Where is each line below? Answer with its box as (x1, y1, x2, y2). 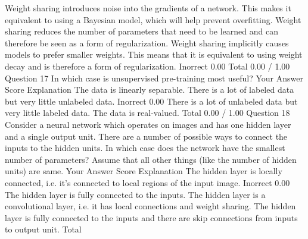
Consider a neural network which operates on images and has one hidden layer (5, 118, 291, 130)
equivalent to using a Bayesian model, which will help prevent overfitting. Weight (5, 13, 301, 26)
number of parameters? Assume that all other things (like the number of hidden (5, 153, 297, 165)
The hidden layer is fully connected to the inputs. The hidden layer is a (5, 188, 266, 200)
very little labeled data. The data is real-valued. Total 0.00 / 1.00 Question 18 (5, 106, 290, 119)
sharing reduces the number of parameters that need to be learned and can (5, 25, 278, 37)
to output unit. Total (5, 223, 82, 235)
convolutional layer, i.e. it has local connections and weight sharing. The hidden (5, 200, 296, 212)
